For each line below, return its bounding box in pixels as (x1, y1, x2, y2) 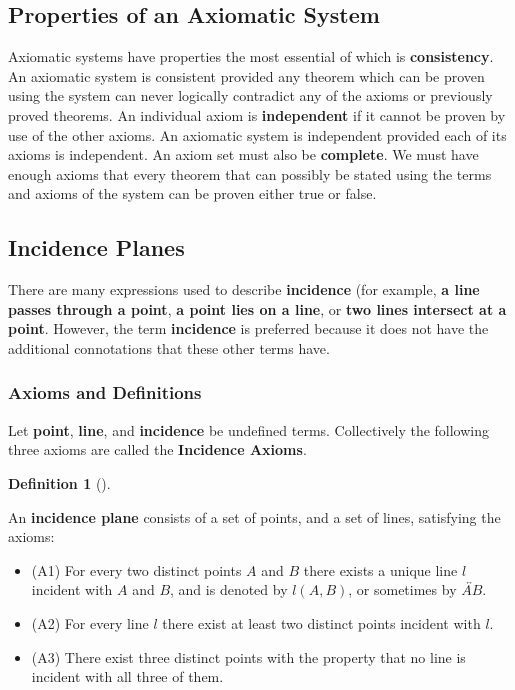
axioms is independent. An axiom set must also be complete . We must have (8, 144, 479, 165)
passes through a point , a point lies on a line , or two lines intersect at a (8, 298, 507, 319)
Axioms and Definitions (8, 380, 202, 405)
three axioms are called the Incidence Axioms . (8, 439, 307, 460)
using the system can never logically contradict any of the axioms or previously (8, 85, 493, 106)
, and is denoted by (170, 579, 288, 600)
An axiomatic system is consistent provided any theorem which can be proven (8, 65, 485, 86)
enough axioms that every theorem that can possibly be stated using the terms (8, 163, 492, 184)
